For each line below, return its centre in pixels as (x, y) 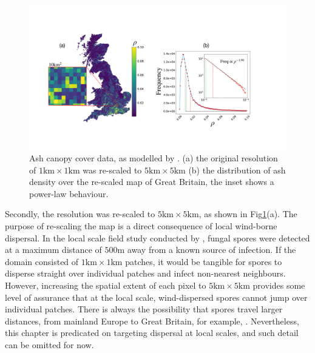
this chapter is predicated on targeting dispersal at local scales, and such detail (152, 333)
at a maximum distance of (53, 250)
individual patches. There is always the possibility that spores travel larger (144, 309)
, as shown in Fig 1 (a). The (248, 214)
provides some (279, 285)
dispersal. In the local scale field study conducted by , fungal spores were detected (157, 237)
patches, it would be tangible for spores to (204, 261)
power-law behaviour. (69, 193)
